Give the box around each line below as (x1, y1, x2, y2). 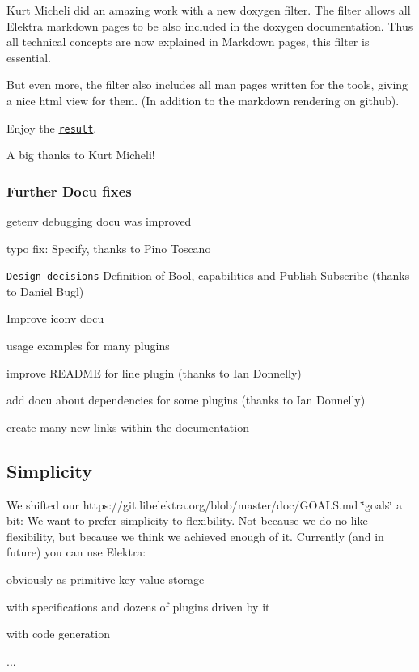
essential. (6, 49, 51, 66)
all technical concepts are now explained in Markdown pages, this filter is (6, 33, 370, 50)
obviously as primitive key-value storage (6, 571, 205, 588)
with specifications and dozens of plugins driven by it (6, 598, 270, 615)
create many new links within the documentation (6, 418, 249, 435)
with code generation (6, 625, 110, 642)
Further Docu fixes (6, 180, 132, 201)
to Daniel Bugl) (6, 282, 84, 299)
